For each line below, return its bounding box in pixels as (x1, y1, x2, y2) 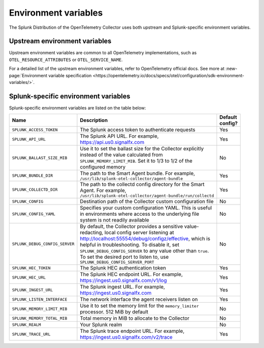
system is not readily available (80, 217, 149, 224)
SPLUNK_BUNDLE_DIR (12, 173, 53, 178)
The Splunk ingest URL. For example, (80, 284, 165, 290)
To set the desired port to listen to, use (80, 254, 169, 261)
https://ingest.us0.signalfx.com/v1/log (80, 277, 167, 284)
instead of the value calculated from (80, 151, 163, 158)
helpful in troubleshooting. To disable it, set (80, 242, 179, 248)
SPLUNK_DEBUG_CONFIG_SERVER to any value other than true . (80, 247, 209, 254)
